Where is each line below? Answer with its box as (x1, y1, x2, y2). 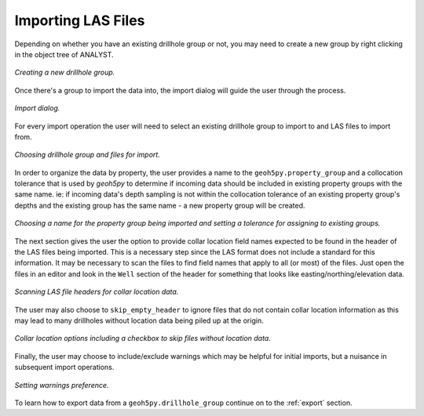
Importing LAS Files (14, 12, 145, 29)
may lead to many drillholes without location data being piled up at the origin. (14, 316, 264, 325)
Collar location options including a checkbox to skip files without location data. (14, 334, 271, 343)
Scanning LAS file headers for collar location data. (14, 287, 179, 297)
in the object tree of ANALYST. (14, 49, 114, 59)
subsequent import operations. (14, 363, 115, 372)
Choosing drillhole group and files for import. (14, 150, 160, 160)
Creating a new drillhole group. (14, 67, 115, 78)
